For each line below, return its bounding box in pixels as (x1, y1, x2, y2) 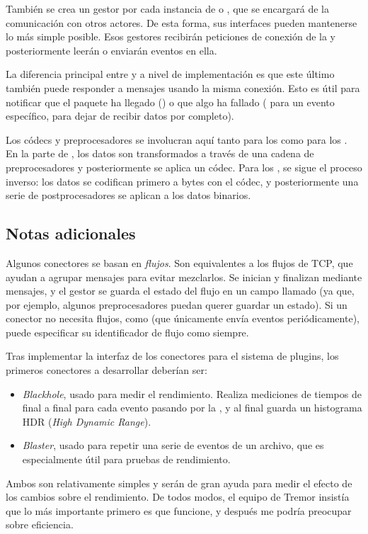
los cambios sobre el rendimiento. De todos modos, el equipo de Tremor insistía (6, 489, 350, 504)
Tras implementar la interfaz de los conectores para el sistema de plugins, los (6, 348, 339, 363)
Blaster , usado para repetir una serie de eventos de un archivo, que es (22, 438, 324, 453)
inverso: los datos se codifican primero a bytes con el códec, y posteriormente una (6, 174, 359, 188)
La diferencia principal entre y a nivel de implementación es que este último (6, 67, 335, 81)
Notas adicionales (6, 222, 136, 244)
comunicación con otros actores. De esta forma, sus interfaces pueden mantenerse (6, 15, 357, 30)
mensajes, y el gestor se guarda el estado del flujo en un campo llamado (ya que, (6, 283, 355, 298)
